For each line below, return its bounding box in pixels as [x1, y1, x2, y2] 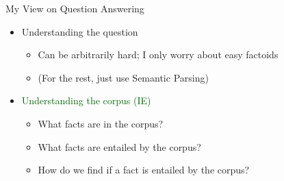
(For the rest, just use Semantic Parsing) [38, 70, 209, 84]
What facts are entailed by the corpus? [38, 139, 201, 154]
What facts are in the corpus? [38, 116, 164, 130]
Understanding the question [21, 24, 138, 38]
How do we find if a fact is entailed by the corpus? [38, 162, 250, 177]
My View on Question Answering [5, 1, 144, 15]
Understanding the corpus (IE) [21, 93, 151, 108]
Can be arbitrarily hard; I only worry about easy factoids [38, 47, 279, 62]
